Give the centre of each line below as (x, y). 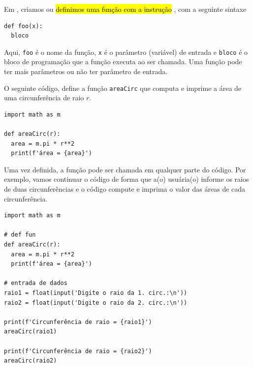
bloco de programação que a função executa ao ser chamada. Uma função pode (123, 61)
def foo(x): (23, 26)
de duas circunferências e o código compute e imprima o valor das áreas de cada (125, 189)
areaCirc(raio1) (31, 332)
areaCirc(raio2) (31, 361)
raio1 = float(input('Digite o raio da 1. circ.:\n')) (96, 293)
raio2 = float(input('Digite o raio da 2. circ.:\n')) (96, 303)
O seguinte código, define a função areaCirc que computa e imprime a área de (123, 88)
